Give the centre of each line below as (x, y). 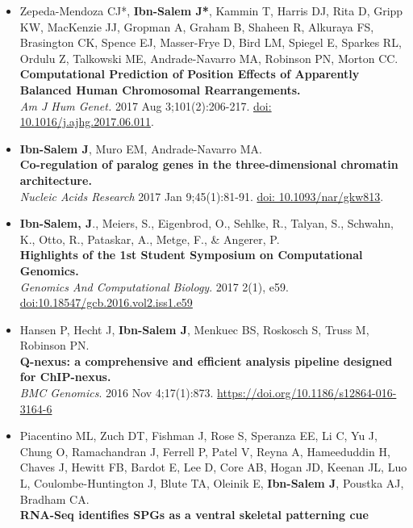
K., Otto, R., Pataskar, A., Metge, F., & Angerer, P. (150, 239)
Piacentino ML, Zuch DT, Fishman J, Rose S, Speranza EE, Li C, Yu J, (198, 436)
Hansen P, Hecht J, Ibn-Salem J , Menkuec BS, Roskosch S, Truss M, (194, 329)
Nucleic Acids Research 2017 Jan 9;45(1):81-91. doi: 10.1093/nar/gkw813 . (202, 196)
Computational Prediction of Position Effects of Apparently (190, 74)
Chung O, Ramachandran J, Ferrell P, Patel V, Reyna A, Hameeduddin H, (205, 451)
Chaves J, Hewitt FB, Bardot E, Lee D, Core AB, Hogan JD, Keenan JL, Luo (213, 467)
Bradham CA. (54, 499)
